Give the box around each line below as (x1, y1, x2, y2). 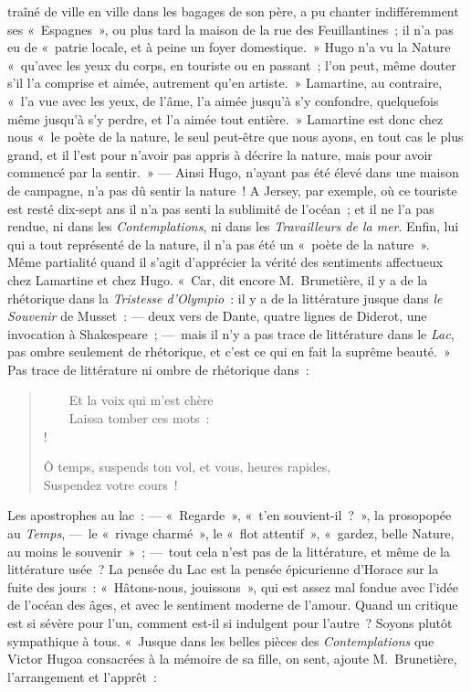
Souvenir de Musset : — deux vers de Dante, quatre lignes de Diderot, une (7, 306, 427, 325)
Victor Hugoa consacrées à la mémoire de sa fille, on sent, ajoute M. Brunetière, (7, 649, 457, 668)
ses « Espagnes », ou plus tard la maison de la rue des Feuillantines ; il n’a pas (7, 19, 454, 38)
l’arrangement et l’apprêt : (7, 666, 157, 686)
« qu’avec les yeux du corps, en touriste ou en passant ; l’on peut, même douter (7, 55, 456, 74)
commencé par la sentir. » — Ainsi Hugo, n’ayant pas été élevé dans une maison (7, 163, 459, 182)
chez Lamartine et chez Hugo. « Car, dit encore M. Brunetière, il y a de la (7, 270, 428, 289)
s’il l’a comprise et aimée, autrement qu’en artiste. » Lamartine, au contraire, (7, 73, 443, 92)
